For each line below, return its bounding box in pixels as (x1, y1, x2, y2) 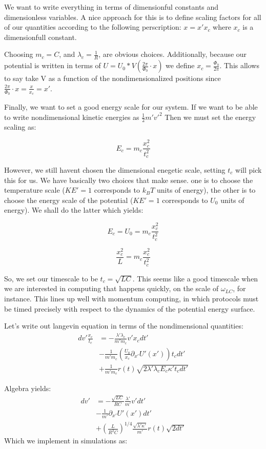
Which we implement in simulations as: (4, 435, 128, 446)
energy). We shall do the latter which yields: (4, 205, 144, 215)
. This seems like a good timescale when (132, 273, 258, 283)
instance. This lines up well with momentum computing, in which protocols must (4, 293, 259, 304)
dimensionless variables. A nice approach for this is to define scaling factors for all (4, 11, 261, 22)
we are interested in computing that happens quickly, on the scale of (4, 283, 219, 294)
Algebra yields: (4, 383, 51, 394)
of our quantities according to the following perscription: (4, 22, 181, 32)
